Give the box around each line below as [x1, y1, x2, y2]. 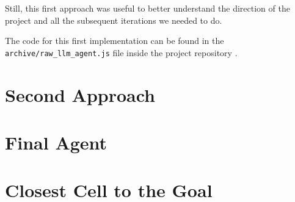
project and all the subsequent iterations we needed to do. [5, 13, 222, 26]
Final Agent [5, 130, 107, 154]
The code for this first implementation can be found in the [5, 34, 224, 47]
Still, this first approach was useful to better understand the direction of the [5, 2, 290, 14]
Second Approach [5, 82, 156, 107]
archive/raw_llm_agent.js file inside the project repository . [5, 46, 238, 59]
